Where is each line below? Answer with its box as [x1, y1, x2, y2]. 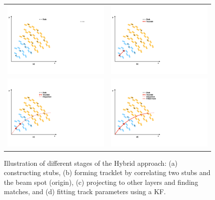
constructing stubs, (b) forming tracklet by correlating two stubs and [4, 167, 211, 178]
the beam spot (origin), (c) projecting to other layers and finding [4, 177, 198, 187]
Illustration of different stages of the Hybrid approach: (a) [4, 157, 178, 168]
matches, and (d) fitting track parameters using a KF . [4, 186, 166, 197]
